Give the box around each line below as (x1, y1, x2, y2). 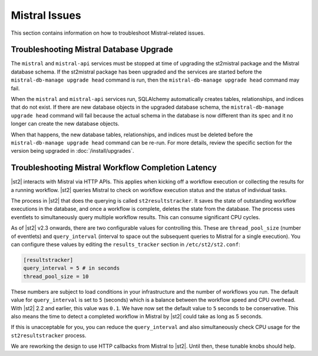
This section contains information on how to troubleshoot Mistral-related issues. (11, 29, 206, 36)
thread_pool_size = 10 (23, 273, 89, 280)
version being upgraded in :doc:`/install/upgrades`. (11, 147, 134, 155)
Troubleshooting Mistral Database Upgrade (11, 45, 173, 55)
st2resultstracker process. (11, 332, 87, 339)
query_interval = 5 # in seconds (23, 265, 120, 271)
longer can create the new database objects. (11, 120, 120, 127)
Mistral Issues (11, 9, 82, 22)
